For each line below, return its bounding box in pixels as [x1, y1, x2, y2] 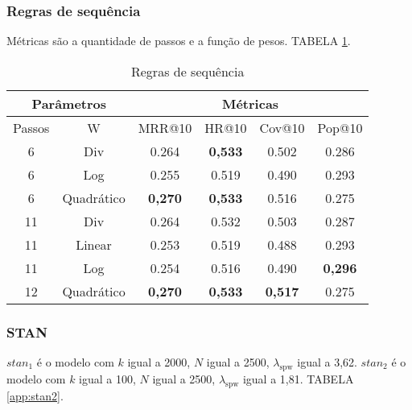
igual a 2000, [127, 354, 191, 371]
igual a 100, [79, 370, 136, 387]
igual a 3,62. [297, 354, 357, 371]
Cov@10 [259, 118, 305, 137]
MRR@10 [138, 118, 192, 137]
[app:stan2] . [6, 387, 64, 404]
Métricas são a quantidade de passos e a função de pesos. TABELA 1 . [6, 32, 351, 49]
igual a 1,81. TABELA [242, 370, 354, 387]
